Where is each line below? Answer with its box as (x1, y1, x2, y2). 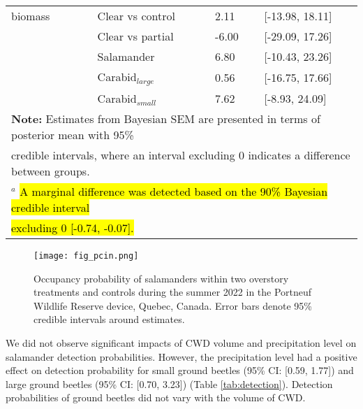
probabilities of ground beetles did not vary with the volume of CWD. (6, 390, 306, 405)
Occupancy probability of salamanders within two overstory (34, 271, 289, 285)
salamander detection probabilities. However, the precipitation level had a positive (6, 349, 357, 364)
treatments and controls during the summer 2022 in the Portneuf (34, 285, 312, 299)
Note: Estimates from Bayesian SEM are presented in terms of (11, 110, 320, 127)
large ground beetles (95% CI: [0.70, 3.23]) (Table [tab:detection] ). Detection (6, 376, 333, 391)
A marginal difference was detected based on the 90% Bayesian (20, 182, 328, 199)
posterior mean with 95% (11, 126, 134, 143)
